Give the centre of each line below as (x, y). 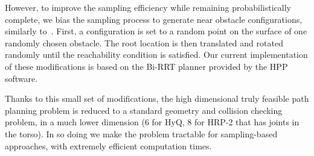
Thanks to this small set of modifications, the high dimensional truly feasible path (157, 98)
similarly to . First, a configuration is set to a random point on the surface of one (156, 31)
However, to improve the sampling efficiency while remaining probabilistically (148, 7)
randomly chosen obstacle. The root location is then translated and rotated (144, 42)
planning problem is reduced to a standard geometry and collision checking (144, 110)
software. (21, 78)
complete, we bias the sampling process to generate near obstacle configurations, (154, 19)
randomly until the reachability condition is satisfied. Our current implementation (156, 55)
